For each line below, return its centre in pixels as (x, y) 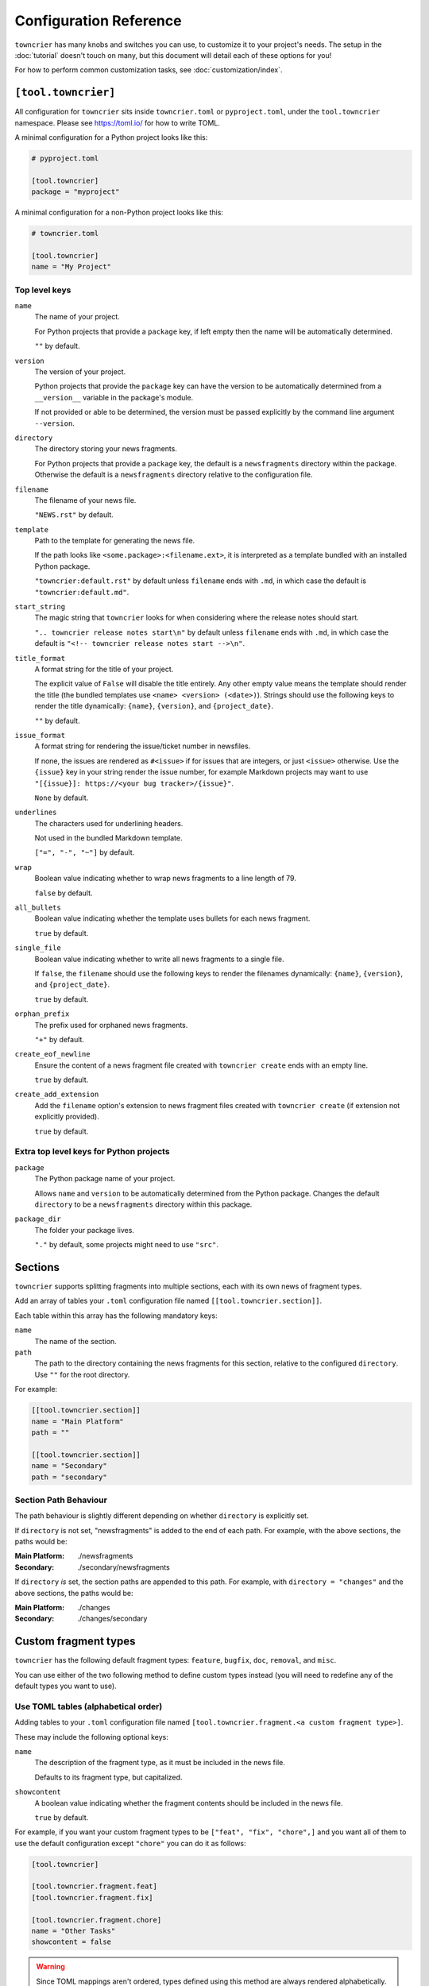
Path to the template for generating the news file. (115, 541)
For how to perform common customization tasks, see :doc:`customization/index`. (149, 70)
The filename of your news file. (85, 500)
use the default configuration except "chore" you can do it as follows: (130, 1843)
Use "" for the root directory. (82, 1374)
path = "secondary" (69, 1477)
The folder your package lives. (85, 1230)
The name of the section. (75, 1341)
